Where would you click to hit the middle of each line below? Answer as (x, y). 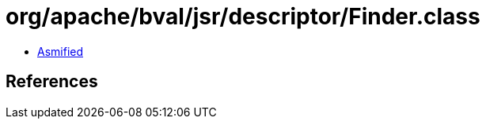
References (52, 82)
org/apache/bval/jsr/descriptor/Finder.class (243, 17)
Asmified (61, 51)
